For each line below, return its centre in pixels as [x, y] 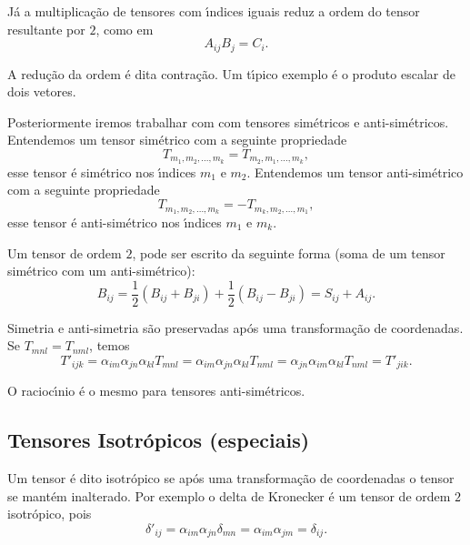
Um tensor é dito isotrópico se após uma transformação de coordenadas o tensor [231, 478]
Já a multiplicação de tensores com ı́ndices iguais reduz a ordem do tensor [214, 11]
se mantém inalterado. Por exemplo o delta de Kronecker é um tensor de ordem [229, 495]
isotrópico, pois [50, 514]
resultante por [46, 29]
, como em [125, 29]
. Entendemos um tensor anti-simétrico [355, 172]
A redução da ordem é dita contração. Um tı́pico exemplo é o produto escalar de [231, 73]
